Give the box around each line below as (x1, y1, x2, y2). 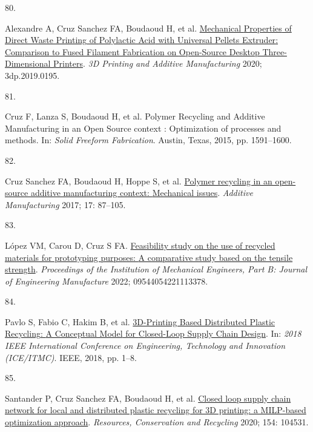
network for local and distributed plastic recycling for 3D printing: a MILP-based (5, 403, 306, 416)
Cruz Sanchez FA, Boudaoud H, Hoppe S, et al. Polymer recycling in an (5, 174, 272, 187)
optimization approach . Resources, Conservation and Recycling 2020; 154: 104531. (5, 416, 309, 428)
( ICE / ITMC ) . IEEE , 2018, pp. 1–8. (5, 351, 137, 363)
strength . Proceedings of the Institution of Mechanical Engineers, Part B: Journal (5, 263, 307, 275)
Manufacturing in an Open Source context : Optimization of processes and (5, 121, 282, 134)
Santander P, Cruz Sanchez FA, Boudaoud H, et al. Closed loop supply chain (5, 391, 291, 404)
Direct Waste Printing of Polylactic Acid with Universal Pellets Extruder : (5, 33, 278, 46)
